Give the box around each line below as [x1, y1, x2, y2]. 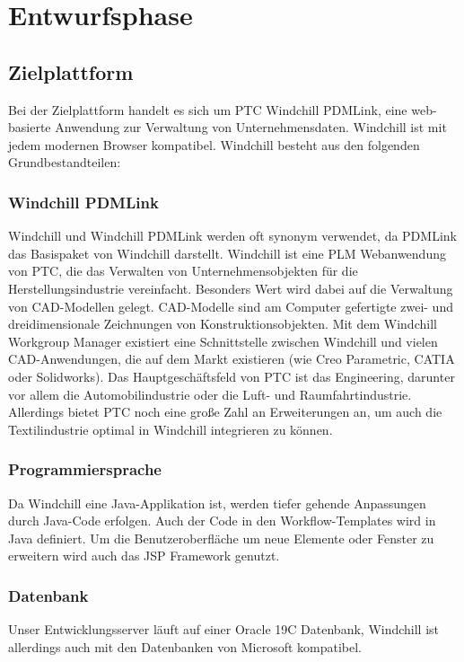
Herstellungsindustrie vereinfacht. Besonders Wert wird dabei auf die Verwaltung [8, 278, 453, 297]
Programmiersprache [8, 458, 162, 481]
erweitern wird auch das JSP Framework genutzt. [8, 546, 280, 565]
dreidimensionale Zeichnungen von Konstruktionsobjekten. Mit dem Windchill [8, 314, 437, 333]
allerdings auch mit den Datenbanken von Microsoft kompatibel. [8, 637, 363, 656]
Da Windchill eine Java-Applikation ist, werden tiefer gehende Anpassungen [8, 493, 426, 512]
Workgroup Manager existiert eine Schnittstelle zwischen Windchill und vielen [8, 331, 438, 350]
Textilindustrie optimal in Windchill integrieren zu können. [8, 419, 333, 438]
